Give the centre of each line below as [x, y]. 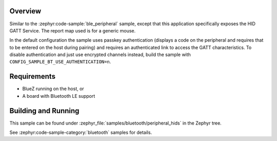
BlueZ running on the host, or [53, 89]
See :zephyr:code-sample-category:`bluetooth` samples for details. [81, 133]
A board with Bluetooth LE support [59, 96]
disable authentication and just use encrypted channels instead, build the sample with [100, 55]
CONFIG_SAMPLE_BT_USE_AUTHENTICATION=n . [60, 62]
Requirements [33, 76]
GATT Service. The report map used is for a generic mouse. [73, 30]
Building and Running [44, 111]
